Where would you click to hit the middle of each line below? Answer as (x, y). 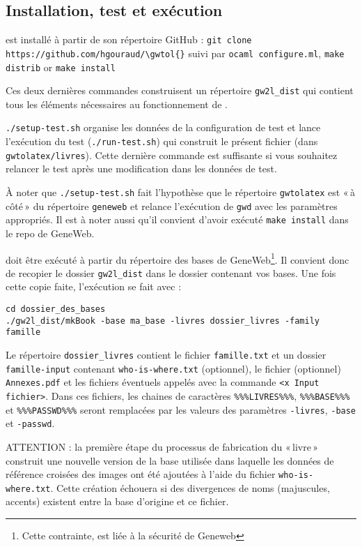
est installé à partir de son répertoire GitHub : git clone (129, 39)
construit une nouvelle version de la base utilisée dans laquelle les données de (170, 460)
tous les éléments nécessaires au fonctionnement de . (117, 104)
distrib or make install (61, 67)
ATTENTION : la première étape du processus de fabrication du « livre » (162, 446)
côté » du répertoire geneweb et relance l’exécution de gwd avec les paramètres (172, 205)
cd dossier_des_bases (56, 309)
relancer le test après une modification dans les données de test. (141, 168)
